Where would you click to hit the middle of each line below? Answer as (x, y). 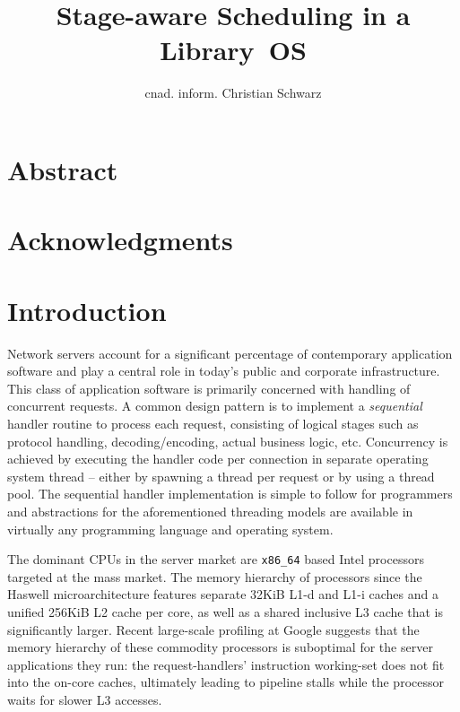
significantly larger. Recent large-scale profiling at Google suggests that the (213, 629)
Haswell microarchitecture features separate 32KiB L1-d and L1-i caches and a (223, 594)
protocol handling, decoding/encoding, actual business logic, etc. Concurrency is (228, 441)
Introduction (87, 310)
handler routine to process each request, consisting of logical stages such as (213, 423)
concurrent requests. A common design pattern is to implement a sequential (215, 406)
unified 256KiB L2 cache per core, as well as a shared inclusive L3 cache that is (225, 611)
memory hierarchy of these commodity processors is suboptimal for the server (220, 647)
